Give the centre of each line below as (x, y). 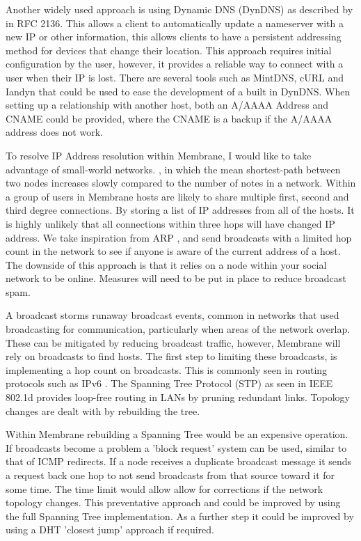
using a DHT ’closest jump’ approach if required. (110, 530)
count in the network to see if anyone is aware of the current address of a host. (173, 251)
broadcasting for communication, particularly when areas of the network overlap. (178, 329)
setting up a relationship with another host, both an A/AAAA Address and (167, 105)
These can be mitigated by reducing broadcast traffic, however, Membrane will (173, 342)
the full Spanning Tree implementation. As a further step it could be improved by (180, 516)
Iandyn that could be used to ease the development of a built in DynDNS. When (178, 91)
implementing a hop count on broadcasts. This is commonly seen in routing (167, 369)
